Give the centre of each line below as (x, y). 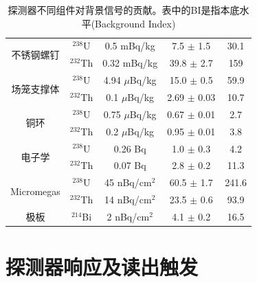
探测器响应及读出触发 (102, 267)
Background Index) (135, 23)
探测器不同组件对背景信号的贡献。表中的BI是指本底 (124, 10)
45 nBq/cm (128, 182)
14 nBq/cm (128, 200)
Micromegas (35, 191)
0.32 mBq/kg (130, 63)
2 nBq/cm (128, 216)
